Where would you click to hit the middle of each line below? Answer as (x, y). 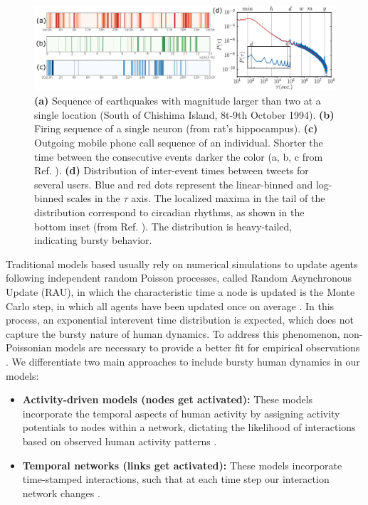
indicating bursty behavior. (93, 240)
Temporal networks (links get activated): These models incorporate (182, 465)
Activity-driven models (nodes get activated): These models (168, 399)
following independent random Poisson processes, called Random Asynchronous (179, 278)
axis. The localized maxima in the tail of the (228, 198)
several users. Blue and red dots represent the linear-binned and (174, 184)
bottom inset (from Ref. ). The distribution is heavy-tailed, (163, 226)
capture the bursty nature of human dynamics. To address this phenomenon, (173, 333)
